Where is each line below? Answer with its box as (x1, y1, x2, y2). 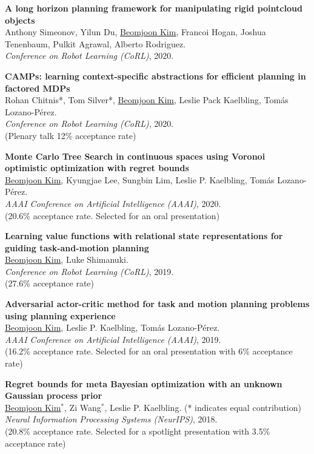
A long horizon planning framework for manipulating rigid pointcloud (5, 2, 302, 14)
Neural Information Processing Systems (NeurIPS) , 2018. (5, 413, 218, 425)
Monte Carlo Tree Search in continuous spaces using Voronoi (5, 149, 266, 162)
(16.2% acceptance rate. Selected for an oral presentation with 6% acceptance (5, 345, 293, 357)
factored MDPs (5, 81, 70, 94)
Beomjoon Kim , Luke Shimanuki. (5, 253, 129, 266)
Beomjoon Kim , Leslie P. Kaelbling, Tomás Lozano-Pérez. (5, 321, 220, 334)
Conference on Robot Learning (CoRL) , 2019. (5, 265, 174, 277)
